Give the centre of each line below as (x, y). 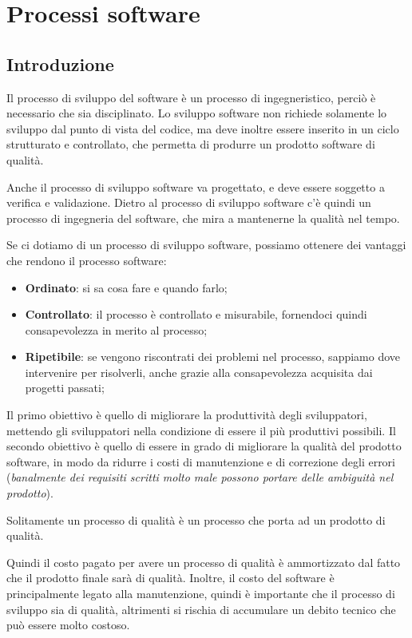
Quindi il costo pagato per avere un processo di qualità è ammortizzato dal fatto (204, 562)
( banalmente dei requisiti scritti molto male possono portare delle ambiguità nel (200, 477)
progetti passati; (65, 388)
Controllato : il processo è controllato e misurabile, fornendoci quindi (196, 314)
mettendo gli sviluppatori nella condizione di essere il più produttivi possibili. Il (201, 430)
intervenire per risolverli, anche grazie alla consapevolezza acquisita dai (199, 372)
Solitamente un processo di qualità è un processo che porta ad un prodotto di (196, 519)
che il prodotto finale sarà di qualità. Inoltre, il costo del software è (170, 578)
